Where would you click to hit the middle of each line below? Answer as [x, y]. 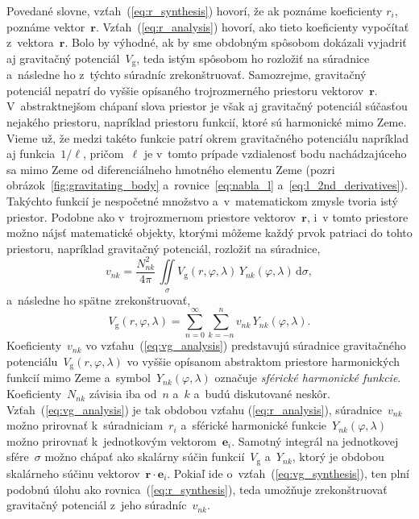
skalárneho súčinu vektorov [73, 473]
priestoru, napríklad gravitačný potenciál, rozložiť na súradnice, [164, 248]
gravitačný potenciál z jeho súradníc [97, 505]
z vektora [30, 42]
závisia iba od [123, 394]
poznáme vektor [46, 26]
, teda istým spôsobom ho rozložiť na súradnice [253, 58]
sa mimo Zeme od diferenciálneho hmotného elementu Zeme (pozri [171, 169]
